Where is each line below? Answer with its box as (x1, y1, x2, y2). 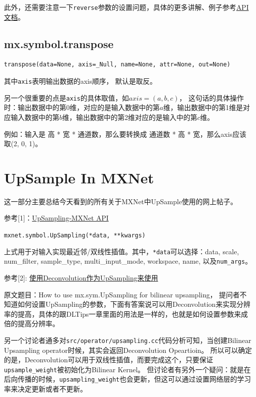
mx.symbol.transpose (4, 36, 114, 51)
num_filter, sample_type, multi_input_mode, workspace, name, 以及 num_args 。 (4, 256, 252, 266)
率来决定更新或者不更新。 (4, 384, 87, 394)
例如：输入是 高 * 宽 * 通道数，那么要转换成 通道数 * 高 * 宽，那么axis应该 (4, 128, 247, 139)
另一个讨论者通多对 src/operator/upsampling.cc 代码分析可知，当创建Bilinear (4, 335, 252, 345)
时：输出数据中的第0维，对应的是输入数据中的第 (4, 102, 160, 113)
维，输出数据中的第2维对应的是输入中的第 (62, 112, 198, 122)
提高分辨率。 (17, 318, 59, 329)
